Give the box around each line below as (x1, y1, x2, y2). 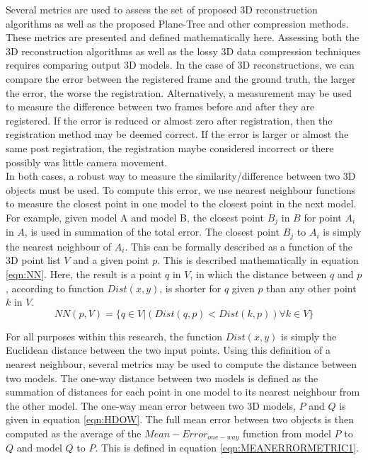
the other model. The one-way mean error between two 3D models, (6, 398, 296, 413)
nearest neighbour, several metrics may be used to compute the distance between (6, 356, 357, 371)
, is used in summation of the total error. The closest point (24, 224, 280, 239)
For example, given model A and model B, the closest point (6, 209, 264, 224)
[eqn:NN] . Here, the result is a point (6, 267, 162, 281)
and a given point (73, 253, 149, 268)
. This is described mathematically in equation (157, 253, 359, 268)
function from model (243, 425, 331, 440)
